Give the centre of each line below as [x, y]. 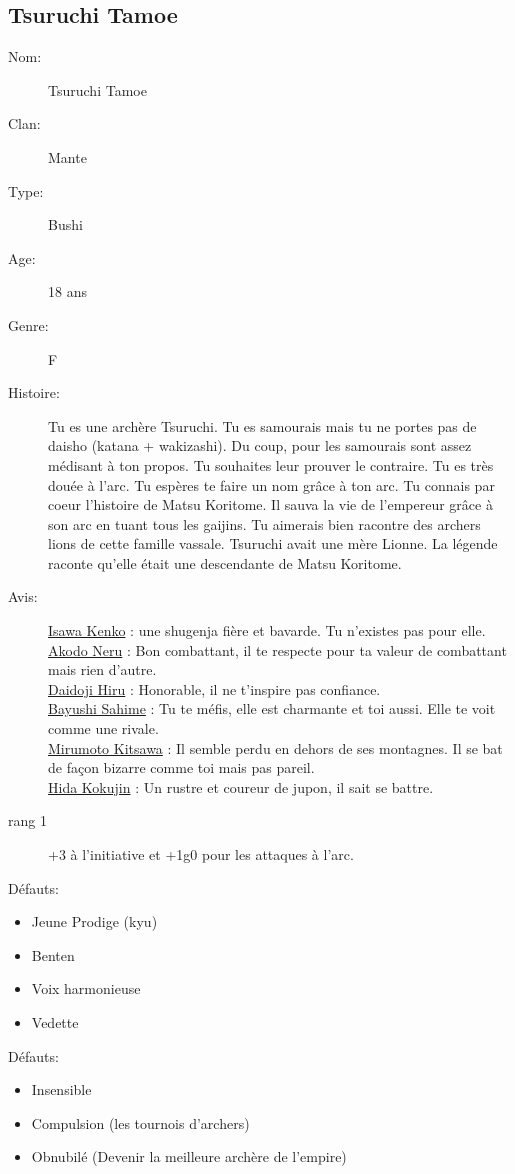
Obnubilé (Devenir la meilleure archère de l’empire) [189, 1156]
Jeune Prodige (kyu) [94, 921]
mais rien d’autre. [102, 669]
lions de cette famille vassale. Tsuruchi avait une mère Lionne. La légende [273, 543]
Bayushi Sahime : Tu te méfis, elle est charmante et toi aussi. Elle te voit [272, 708]
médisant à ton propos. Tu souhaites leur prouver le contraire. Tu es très [271, 464]
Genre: [28, 324]
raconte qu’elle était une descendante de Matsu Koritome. [225, 562]
